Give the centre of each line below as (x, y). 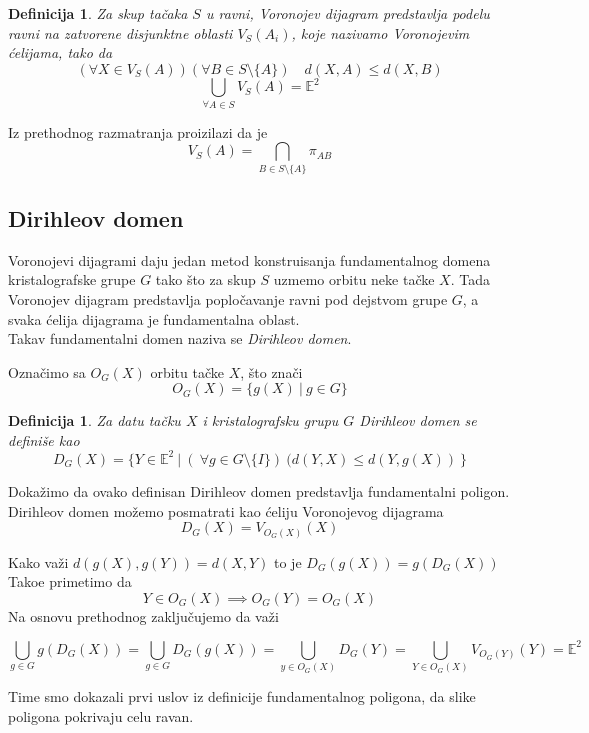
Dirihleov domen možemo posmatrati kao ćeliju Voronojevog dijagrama (226, 510)
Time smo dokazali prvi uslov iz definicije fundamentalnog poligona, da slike (242, 696)
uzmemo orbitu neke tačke (354, 279)
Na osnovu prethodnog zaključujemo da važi (143, 615)
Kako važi (38, 561)
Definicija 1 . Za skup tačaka (98, 13)
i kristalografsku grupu (270, 420)
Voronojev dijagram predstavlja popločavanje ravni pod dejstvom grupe (228, 298)
